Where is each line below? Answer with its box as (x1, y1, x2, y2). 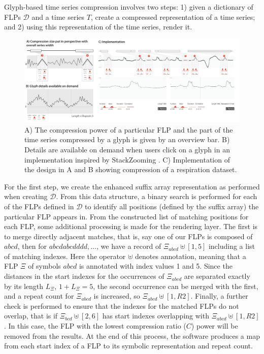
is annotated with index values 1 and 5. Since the (79, 261, 233, 271)
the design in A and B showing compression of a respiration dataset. (24, 164, 237, 175)
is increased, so (93, 291, 140, 301)
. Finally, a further (190, 291, 248, 301)
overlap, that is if (4, 310, 58, 321)
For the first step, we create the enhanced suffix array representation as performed (4, 181, 260, 191)
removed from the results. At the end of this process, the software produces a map (4, 330, 260, 341)
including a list (208, 241, 255, 251)
